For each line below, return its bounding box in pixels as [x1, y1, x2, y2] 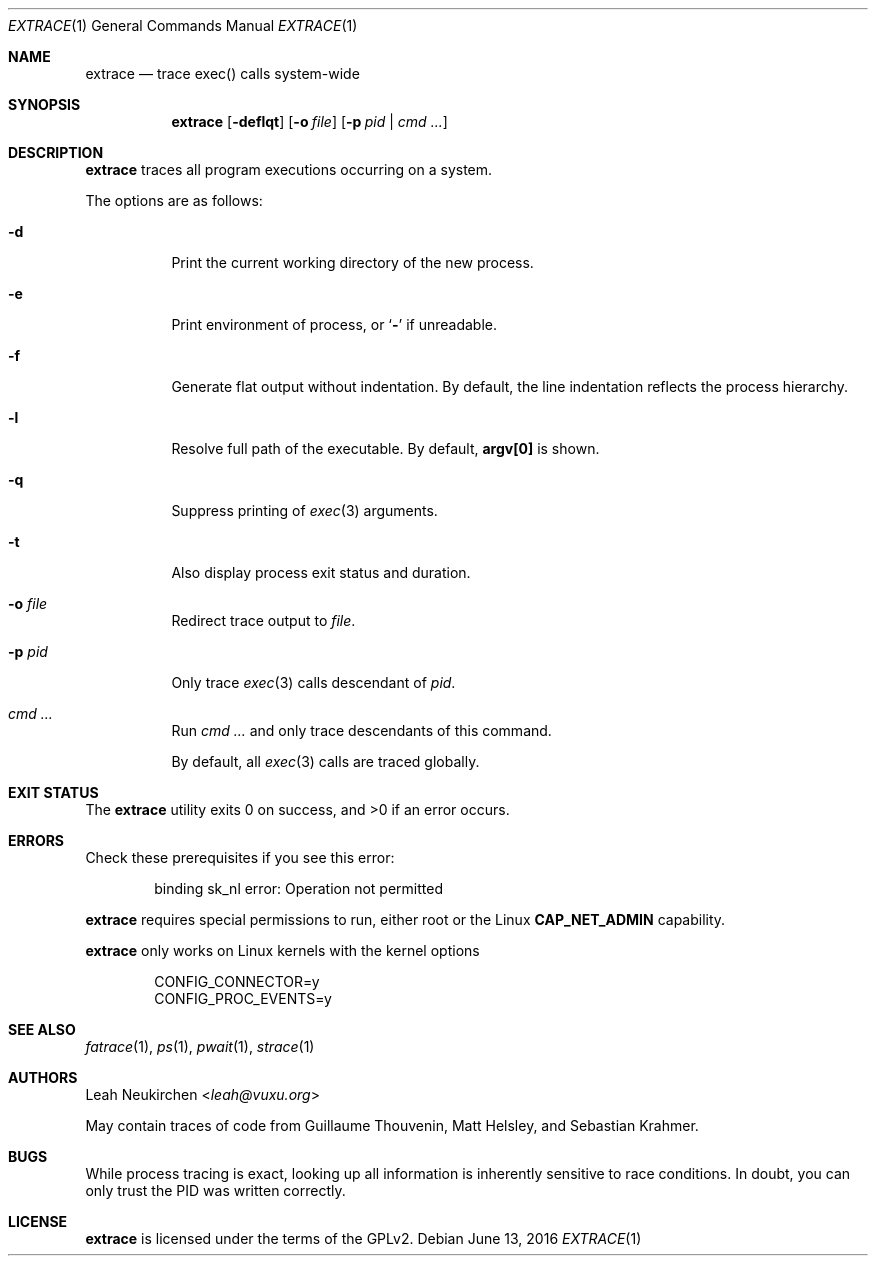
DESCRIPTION [8, 144, 104, 161]
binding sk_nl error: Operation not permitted [154, 880, 443, 897]
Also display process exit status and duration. [171, 564, 471, 581]
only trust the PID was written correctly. [85, 1182, 346, 1199]
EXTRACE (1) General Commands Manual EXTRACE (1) [8, 17, 358, 34]
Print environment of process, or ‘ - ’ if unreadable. [171, 316, 498, 333]
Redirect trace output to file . [171, 612, 356, 629]
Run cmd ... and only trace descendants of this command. [171, 722, 552, 739]
